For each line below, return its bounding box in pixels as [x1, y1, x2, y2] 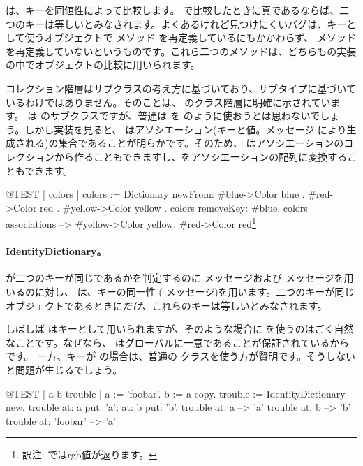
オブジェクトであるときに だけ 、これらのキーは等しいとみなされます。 [6, 298, 327, 312]
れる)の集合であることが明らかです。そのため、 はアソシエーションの [24, 136, 344, 150]
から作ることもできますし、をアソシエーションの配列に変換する [54, 149, 348, 163]
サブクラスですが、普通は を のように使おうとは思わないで [50, 108, 320, 123]
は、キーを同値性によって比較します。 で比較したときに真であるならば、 [6, 3, 339, 17]
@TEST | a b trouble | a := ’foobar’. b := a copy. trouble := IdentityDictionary [6, 386, 346, 400]
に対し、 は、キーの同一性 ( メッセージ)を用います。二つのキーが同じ [34, 284, 355, 298]
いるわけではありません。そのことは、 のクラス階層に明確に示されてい [6, 94, 331, 109]
